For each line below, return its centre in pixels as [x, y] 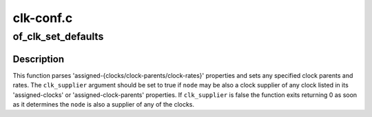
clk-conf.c [43, 18]
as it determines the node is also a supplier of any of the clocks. [104, 104]
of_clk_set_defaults [58, 36]
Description [39, 59]
